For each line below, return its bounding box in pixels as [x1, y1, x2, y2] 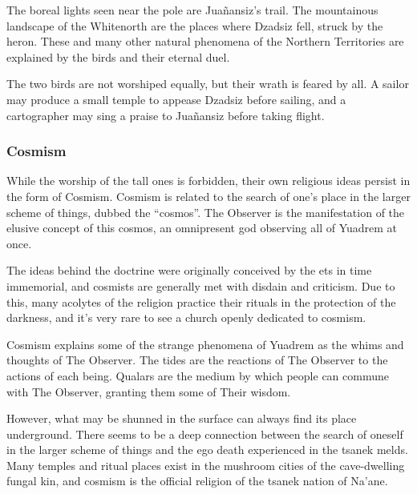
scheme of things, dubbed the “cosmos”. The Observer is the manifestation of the [6, 203, 405, 220]
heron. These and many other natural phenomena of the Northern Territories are [6, 33, 404, 50]
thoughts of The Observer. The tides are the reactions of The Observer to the [6, 351, 388, 368]
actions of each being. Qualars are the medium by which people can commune [6, 367, 389, 384]
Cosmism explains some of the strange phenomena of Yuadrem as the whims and [6, 335, 404, 352]
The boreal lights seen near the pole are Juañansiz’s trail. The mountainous [6, 2, 379, 18]
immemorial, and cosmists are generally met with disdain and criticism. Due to [6, 277, 395, 294]
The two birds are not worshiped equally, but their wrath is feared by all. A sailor [6, 75, 409, 92]
